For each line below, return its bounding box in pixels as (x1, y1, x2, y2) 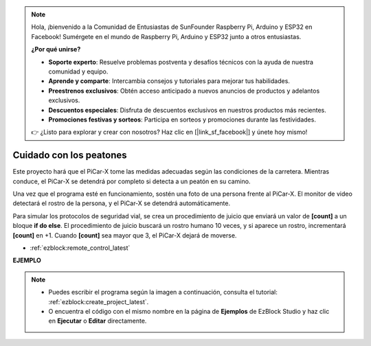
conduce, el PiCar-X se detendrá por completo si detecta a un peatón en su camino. (12, 177, 251, 185)
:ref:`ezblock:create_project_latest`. (48, 297, 149, 305)
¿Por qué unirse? (31, 45, 81, 54)
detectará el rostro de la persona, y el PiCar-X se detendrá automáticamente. (12, 199, 230, 207)
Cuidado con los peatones (12, 150, 127, 161)
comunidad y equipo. (48, 67, 109, 76)
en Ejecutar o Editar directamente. (48, 316, 147, 325)
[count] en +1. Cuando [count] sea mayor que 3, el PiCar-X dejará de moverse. (12, 231, 237, 240)
